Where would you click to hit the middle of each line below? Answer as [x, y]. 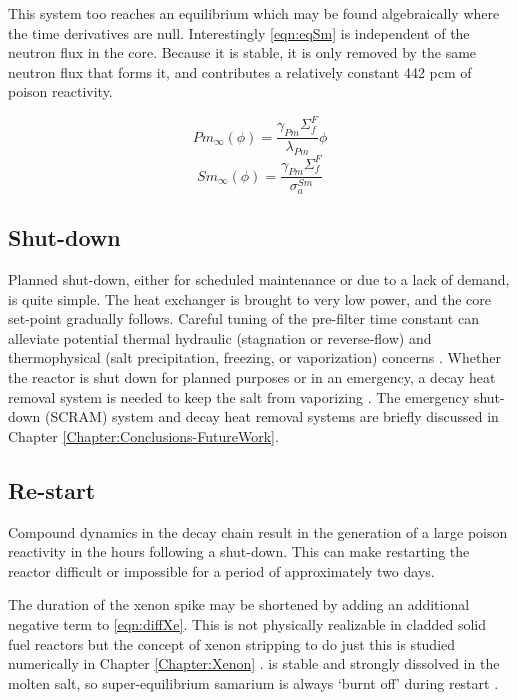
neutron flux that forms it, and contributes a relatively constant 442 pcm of [240, 71]
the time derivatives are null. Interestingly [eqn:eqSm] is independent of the [239, 32]
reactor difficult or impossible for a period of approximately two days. [221, 570]
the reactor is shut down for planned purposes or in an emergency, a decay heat [252, 377]
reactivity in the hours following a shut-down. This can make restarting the [239, 551]
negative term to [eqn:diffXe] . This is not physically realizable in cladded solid [247, 624]
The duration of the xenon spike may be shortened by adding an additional [239, 604]
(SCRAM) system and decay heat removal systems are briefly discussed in [271, 416]
